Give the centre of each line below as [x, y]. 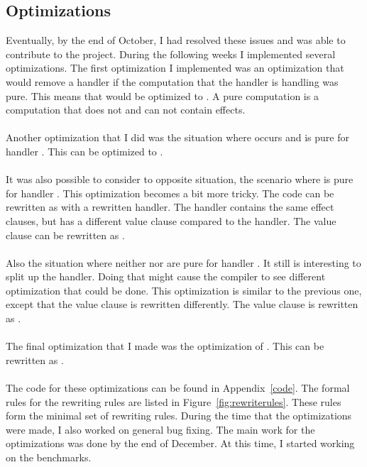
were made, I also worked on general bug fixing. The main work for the [160, 429]
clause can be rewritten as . [65, 235]
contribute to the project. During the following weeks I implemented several [171, 54]
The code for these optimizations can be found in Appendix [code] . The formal [178, 388]
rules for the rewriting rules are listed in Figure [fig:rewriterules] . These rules [174, 401]
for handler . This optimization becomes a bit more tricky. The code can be [170, 193]
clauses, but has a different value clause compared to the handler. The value [171, 220]
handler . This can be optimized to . [84, 151]
